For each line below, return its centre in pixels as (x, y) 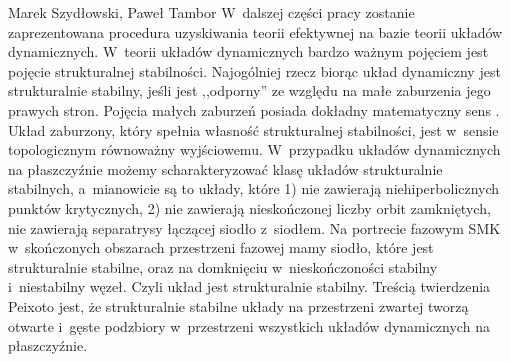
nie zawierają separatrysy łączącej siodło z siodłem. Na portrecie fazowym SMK (254, 227)
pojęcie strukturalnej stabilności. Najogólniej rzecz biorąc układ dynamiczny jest (254, 70)
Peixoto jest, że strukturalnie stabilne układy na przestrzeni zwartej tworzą (238, 305)
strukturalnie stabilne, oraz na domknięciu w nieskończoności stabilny (223, 266)
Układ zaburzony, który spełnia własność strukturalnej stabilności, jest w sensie (253, 129)
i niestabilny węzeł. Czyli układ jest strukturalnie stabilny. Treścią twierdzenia (249, 286)
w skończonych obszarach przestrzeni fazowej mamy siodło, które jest (221, 247)
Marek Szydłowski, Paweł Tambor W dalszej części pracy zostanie (211, 12)
